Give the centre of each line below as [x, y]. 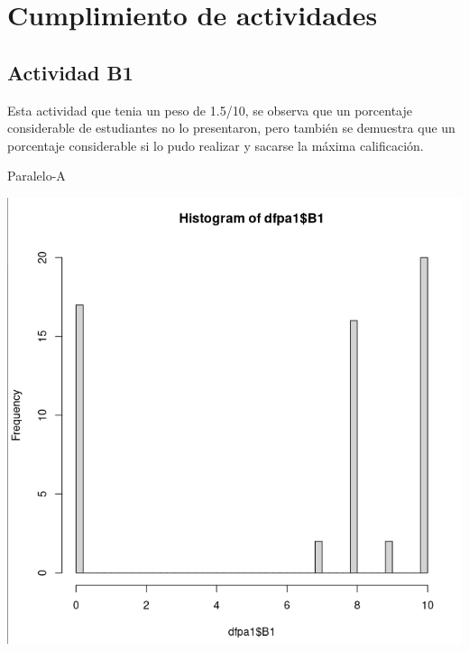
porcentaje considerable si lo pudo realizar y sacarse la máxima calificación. [216, 145]
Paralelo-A [37, 176]
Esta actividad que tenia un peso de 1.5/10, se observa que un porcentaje [210, 110]
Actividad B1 [70, 72]
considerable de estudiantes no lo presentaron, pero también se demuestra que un [231, 128]
